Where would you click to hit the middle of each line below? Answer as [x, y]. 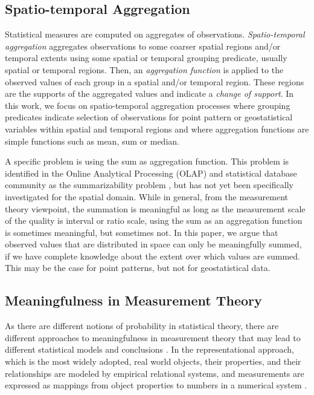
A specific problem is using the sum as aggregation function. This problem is [147, 161]
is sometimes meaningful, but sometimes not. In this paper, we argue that [142, 232]
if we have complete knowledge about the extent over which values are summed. [152, 256]
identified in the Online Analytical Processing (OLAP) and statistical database [151, 173]
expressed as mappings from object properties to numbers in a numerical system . [156, 385]
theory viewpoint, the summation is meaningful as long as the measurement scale [155, 208]
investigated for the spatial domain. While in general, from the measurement [146, 196]
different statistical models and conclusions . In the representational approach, [149, 349]
